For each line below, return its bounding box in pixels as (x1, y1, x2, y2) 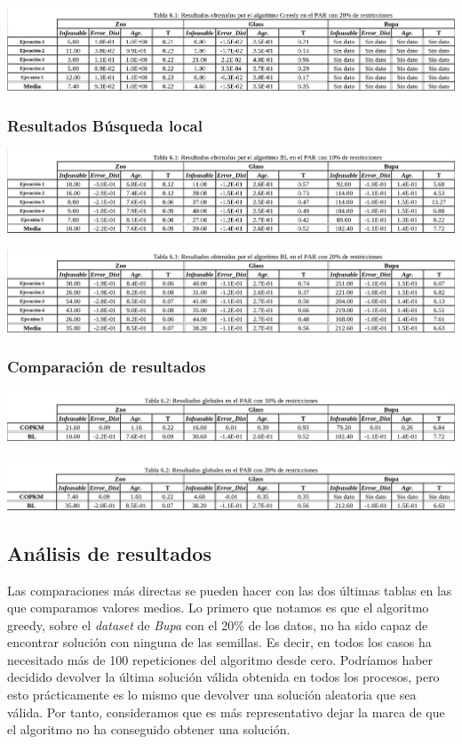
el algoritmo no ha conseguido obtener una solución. (7, 720, 291, 739)
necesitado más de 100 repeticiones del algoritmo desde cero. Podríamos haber (7, 650, 434, 668)
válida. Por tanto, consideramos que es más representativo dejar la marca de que (7, 702, 445, 721)
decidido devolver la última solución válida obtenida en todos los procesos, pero (7, 668, 440, 686)
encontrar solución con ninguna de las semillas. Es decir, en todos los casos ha (7, 633, 432, 652)
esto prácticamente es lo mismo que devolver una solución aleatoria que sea (7, 685, 417, 704)
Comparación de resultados (7, 356, 206, 378)
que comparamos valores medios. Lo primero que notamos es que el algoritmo (7, 598, 429, 617)
